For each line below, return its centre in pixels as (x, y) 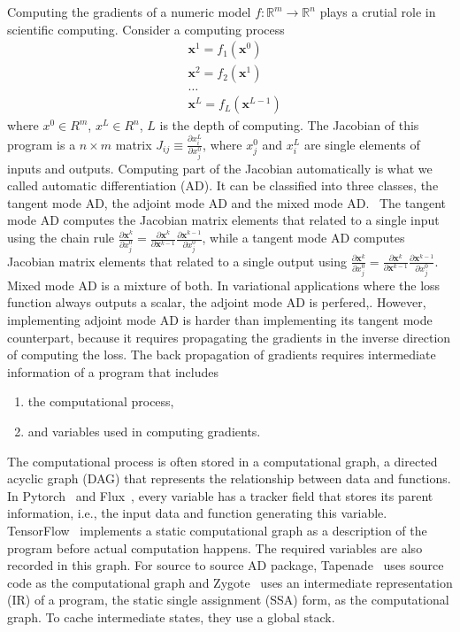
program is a (42, 144)
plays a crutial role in (378, 12)
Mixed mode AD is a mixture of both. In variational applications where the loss (224, 285)
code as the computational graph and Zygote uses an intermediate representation (230, 582)
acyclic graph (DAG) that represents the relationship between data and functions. (229, 478)
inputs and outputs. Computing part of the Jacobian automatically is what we (220, 168)
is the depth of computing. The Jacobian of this (289, 125)
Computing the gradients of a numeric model (129, 12)
